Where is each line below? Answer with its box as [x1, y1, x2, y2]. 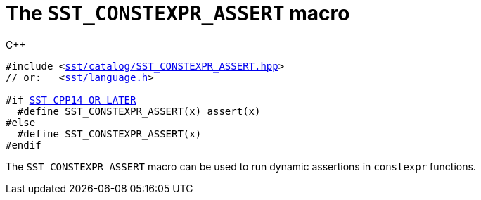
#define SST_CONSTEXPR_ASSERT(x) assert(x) [17, 105, 261, 117]
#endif [6, 139, 41, 151]
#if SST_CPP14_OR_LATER [6, 94, 136, 106]
